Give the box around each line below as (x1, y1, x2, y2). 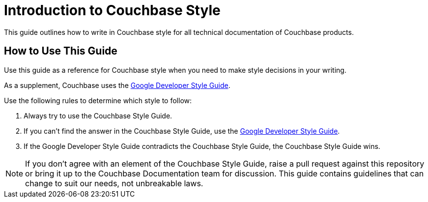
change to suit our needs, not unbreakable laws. (25, 178, 203, 188)
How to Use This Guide (4, 45, 117, 58)
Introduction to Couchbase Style (4, 2, 221, 19)
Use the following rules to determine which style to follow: (4, 96, 192, 105)
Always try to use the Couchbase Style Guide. (24, 111, 172, 120)
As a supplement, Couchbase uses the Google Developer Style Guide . (4, 81, 230, 89)
